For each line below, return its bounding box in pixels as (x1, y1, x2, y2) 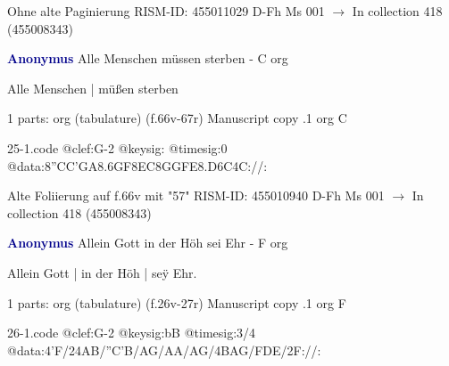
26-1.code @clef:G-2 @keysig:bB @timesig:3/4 (7, 323, 256, 342)
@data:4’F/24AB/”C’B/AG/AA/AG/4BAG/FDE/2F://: (7, 340, 321, 359)
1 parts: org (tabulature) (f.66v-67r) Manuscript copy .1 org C (7, 109, 347, 127)
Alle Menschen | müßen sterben (7, 78, 179, 97)
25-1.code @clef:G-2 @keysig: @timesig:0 (7, 138, 228, 157)
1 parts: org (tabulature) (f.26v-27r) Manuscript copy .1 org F (7, 293, 346, 312)
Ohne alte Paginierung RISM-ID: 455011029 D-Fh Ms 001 (7, 2, 325, 20)
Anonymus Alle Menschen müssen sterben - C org (7, 49, 288, 68)
